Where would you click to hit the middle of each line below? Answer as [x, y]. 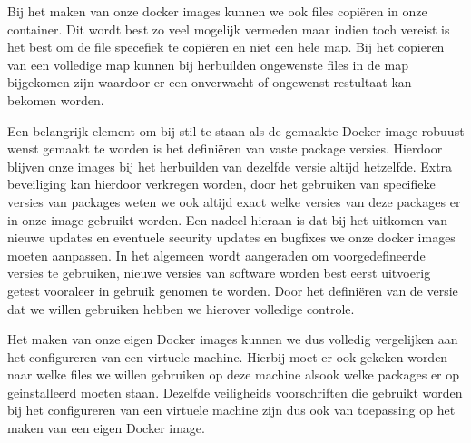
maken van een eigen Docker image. [106, 428]
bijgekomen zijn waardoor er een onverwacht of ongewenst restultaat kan [210, 82]
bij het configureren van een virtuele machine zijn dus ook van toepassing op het [231, 410]
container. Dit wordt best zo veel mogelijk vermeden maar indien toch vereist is [229, 29]
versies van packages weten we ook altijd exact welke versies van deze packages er [234, 201]
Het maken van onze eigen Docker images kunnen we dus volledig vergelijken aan [233, 339]
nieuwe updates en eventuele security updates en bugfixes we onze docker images [231, 237]
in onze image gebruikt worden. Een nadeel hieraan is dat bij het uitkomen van [227, 219]
